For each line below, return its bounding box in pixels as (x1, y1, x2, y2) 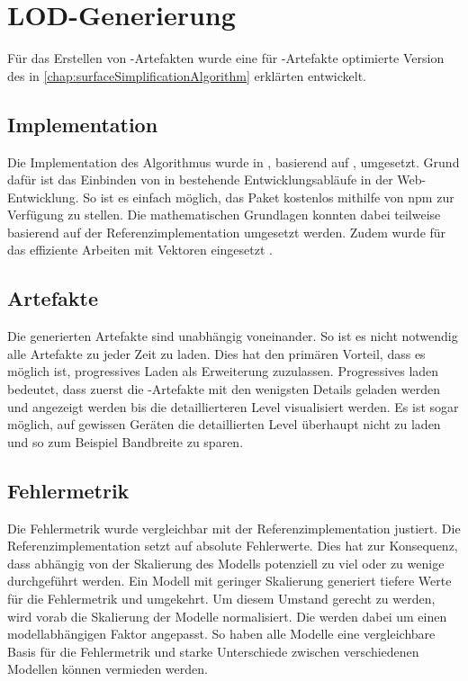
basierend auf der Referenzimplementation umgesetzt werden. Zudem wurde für (7, 222, 446, 241)
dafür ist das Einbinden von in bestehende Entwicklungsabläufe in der (7, 170, 393, 189)
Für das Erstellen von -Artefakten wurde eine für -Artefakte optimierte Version (7, 49, 445, 67)
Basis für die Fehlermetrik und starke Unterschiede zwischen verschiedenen (7, 641, 419, 660)
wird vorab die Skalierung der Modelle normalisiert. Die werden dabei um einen (7, 606, 447, 625)
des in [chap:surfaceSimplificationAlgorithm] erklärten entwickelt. (7, 66, 366, 85)
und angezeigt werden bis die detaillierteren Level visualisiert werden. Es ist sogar (7, 397, 459, 416)
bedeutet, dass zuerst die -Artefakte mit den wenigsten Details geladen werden (7, 380, 440, 399)
